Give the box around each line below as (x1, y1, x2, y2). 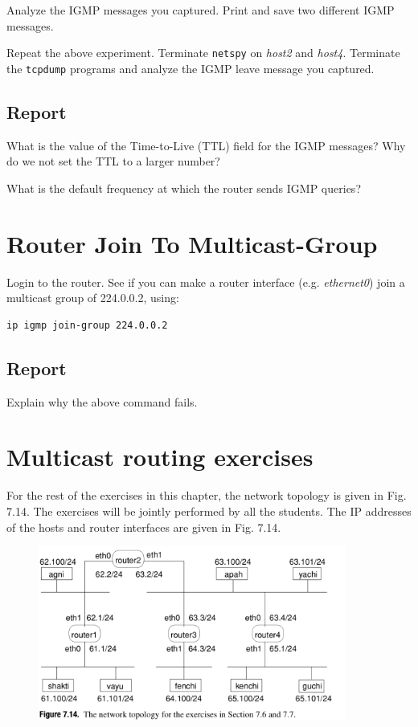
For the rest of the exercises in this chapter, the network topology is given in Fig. (6, 487, 407, 504)
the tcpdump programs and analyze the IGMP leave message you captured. (6, 59, 375, 76)
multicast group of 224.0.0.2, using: (6, 289, 179, 306)
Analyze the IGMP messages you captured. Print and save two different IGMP (6, 2, 395, 18)
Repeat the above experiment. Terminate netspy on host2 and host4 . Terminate (6, 44, 400, 61)
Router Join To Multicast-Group (6, 227, 378, 259)
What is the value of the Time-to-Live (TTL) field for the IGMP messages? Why (6, 137, 406, 153)
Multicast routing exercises (6, 440, 313, 473)
